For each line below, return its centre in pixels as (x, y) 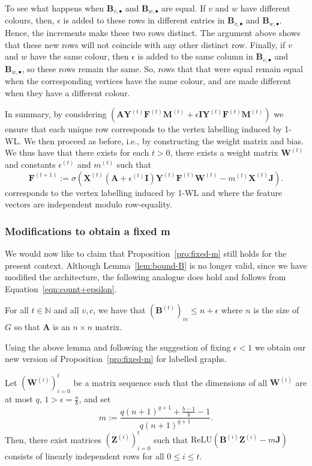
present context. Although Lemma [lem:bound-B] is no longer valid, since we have (156, 265)
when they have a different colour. (67, 92)
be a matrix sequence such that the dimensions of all (170, 382)
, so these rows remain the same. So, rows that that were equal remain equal (162, 68)
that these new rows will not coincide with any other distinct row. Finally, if (145, 44)
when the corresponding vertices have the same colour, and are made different (148, 81)
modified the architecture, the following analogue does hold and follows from (145, 277)
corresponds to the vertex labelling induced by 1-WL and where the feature (144, 192)
